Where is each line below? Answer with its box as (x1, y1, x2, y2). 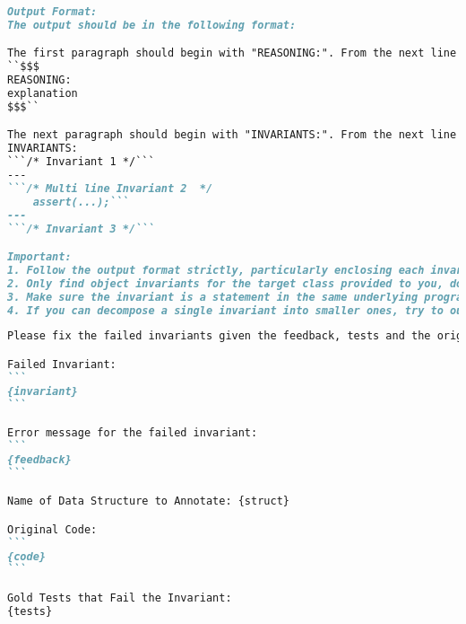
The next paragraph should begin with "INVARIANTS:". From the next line (7, 128, 457, 142)
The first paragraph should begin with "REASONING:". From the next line (7, 47, 457, 60)
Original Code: (7, 523, 98, 536)
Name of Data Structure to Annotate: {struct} (7, 495, 289, 508)
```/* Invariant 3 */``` (7, 222, 155, 235)
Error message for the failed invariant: (7, 426, 258, 440)
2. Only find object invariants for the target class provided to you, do (7, 277, 463, 290)
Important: (7, 250, 72, 264)
